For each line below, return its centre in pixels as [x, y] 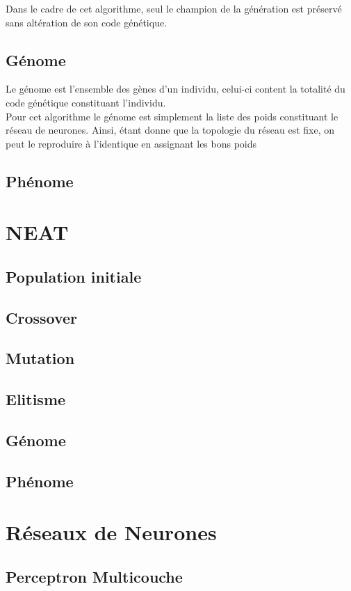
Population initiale [74, 276]
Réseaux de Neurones [111, 532]
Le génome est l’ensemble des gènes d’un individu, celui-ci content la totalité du [175, 89]
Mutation [40, 358]
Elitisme [36, 399]
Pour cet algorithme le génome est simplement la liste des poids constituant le [172, 116]
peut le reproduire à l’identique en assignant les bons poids [131, 143]
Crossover [42, 317]
